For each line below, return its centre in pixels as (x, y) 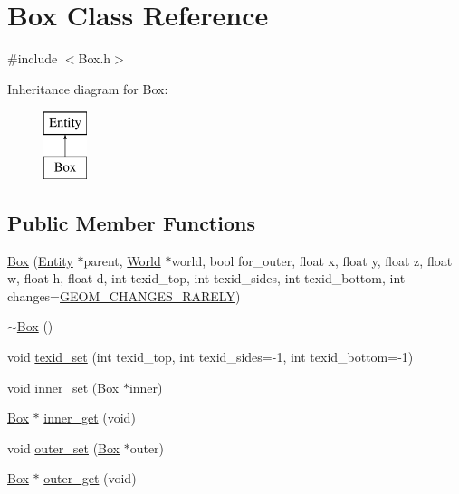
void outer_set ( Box (63, 447)
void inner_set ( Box (63, 387)
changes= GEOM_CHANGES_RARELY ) (124, 295)
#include (33, 58)
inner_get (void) (90, 418)
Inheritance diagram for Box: (88, 88)
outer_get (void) (90, 478)
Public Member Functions (131, 222)
